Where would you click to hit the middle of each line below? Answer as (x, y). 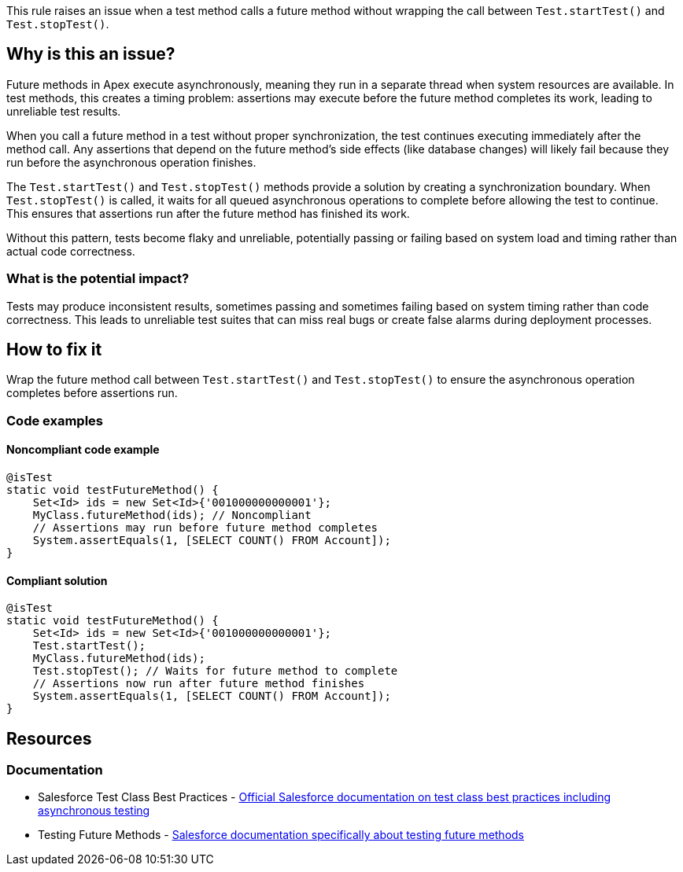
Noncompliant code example (83, 450)
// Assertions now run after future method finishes (199, 684)
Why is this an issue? (91, 54)
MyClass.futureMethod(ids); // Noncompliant (172, 515)
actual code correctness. (71, 251)
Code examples (55, 420)
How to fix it (54, 350)
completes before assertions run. (92, 393)
